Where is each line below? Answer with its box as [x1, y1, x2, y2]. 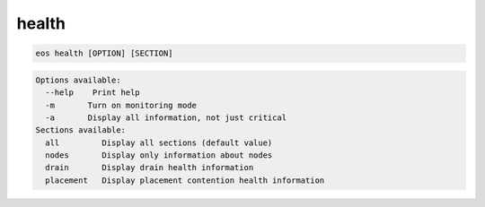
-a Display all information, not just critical [45, 112, 287, 123]
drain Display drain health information [45, 162, 254, 173]
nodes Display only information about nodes [45, 151, 273, 160]
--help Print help [45, 88, 141, 98]
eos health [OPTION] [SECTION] [35, 48, 174, 58]
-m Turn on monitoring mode [45, 99, 198, 110]
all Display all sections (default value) [45, 137, 273, 148]
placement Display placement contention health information [45, 175, 325, 185]
